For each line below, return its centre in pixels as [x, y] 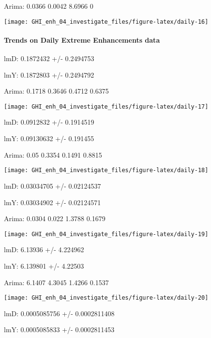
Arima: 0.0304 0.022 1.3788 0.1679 [55, 218]
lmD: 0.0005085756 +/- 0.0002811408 [59, 313]
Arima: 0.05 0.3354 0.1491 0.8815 [53, 154]
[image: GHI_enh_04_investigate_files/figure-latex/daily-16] [106, 22]
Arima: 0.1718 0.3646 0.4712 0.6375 [56, 91]
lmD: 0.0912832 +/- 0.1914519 [49, 122]
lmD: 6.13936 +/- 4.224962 [44, 249]
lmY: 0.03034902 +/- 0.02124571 [53, 202]
